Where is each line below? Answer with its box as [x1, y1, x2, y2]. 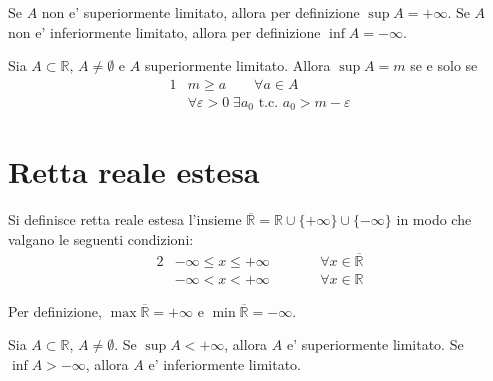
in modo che [396, 209, 472, 230]
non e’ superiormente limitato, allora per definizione [41, 2, 360, 22]
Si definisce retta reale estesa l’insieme [8, 209, 242, 230]
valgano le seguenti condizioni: [8, 229, 194, 250]
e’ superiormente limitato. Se [286, 334, 464, 355]
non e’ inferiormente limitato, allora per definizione [8, 21, 321, 42]
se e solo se [410, 55, 478, 76]
